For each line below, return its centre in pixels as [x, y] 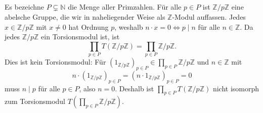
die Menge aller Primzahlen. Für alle [125, 7]
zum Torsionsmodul [35, 101]
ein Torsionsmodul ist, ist [80, 37]
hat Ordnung [89, 26]
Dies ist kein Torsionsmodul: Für [55, 62]
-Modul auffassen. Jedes [209, 16]
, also [87, 88]
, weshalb [129, 26]
